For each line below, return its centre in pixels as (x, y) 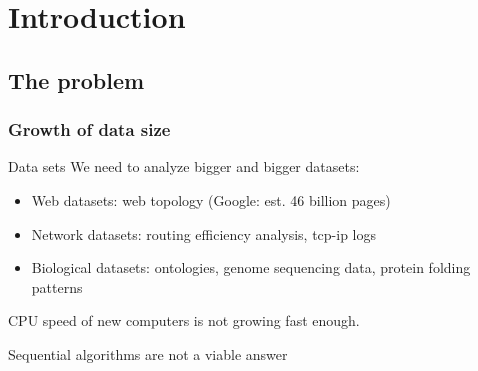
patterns (57, 286)
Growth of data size (89, 129)
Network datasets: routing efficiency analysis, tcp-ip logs (204, 233)
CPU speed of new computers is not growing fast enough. (184, 320)
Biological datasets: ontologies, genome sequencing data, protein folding (251, 267)
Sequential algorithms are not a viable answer (148, 353)
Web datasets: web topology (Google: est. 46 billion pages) (211, 199)
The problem (76, 79)
